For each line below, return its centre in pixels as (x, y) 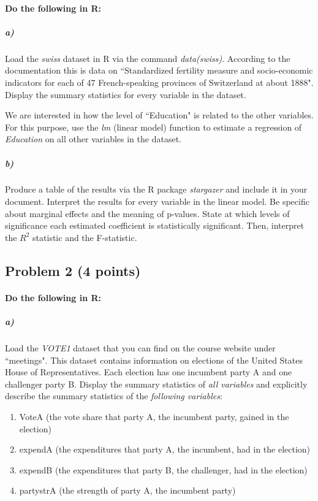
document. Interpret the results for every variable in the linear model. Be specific (157, 201)
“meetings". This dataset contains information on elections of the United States (154, 360)
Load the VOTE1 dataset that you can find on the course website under (140, 347)
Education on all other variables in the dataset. (93, 139)
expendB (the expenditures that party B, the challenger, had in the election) (163, 469)
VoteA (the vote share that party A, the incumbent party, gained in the (154, 416)
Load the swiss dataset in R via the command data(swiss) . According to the (148, 58)
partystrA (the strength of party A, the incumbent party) (127, 490)
